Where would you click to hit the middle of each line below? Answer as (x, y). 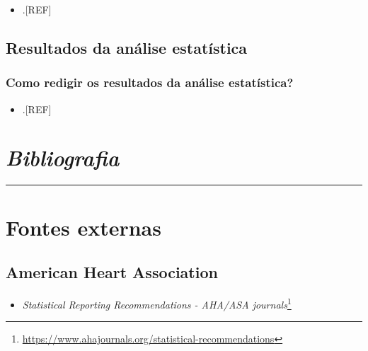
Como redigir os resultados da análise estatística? (150, 82)
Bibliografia (63, 158)
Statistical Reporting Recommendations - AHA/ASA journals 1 (157, 303)
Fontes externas (84, 227)
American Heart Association (112, 272)
